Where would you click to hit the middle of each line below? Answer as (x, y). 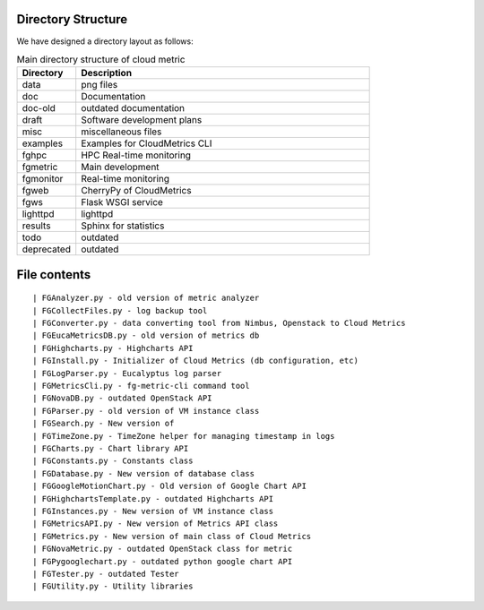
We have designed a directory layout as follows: (105, 41)
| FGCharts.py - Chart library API (111, 448)
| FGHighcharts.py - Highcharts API (113, 348)
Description (107, 73)
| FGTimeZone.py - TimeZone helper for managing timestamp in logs (184, 436)
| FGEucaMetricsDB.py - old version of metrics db (146, 335)
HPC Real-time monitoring (136, 155)
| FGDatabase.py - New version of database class (144, 473)
